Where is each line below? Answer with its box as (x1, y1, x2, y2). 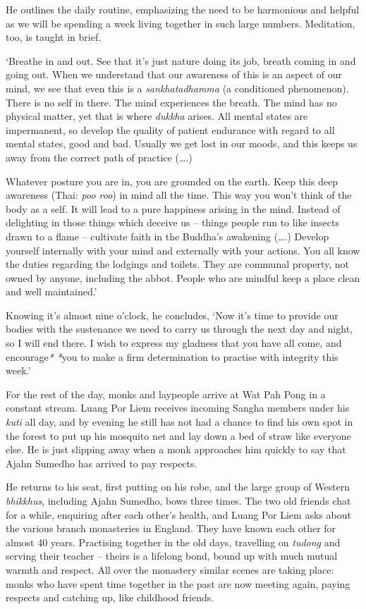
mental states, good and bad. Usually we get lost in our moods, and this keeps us (6, 136, 358, 151)
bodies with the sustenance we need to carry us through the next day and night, (6, 321, 353, 336)
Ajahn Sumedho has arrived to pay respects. (6, 455, 197, 470)
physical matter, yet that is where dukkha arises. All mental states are (6, 109, 308, 123)
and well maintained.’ (6, 284, 97, 299)
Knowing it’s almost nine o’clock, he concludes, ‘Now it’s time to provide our (6, 307, 338, 322)
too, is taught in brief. (6, 30, 102, 44)
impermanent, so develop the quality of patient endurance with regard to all (6, 122, 335, 137)
